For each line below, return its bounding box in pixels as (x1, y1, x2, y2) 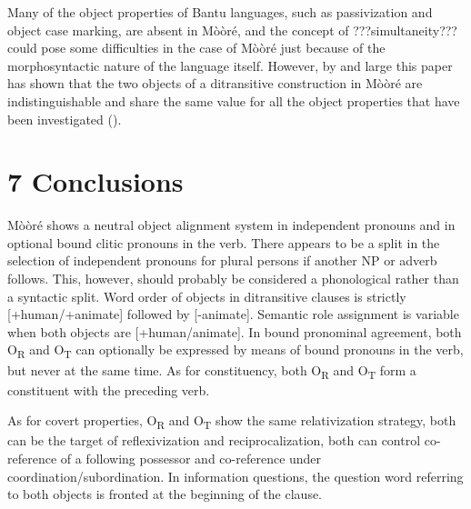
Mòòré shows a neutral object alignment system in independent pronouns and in (7, 215, 456, 235)
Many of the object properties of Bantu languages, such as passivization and (7, 3, 433, 21)
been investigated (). (7, 109, 122, 128)
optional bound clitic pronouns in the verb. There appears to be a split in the (7, 233, 440, 252)
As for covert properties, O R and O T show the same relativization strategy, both (7, 411, 456, 433)
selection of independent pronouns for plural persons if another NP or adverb (7, 251, 437, 270)
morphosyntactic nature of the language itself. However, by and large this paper (7, 55, 453, 75)
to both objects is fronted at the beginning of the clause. (7, 484, 323, 504)
